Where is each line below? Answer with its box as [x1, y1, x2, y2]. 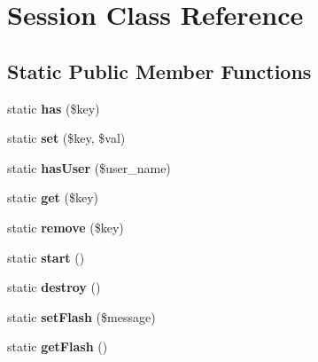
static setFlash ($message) [7, 307, 156, 326]
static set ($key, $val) [7, 129, 126, 147]
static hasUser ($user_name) [7, 158, 171, 177]
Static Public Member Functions [7, 57, 312, 84]
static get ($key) [7, 188, 99, 207]
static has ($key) [7, 98, 100, 117]
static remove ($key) [7, 217, 124, 236]
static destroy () [7, 278, 101, 296]
